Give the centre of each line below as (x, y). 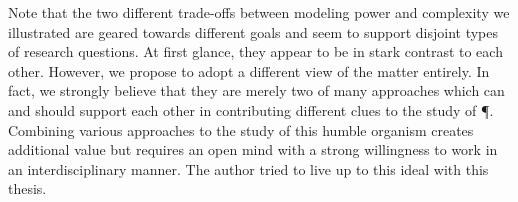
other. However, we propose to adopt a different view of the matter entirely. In (249, 70)
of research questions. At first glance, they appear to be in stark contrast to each (255, 51)
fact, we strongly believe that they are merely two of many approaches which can (256, 90)
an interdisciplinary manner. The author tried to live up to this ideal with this (248, 168)
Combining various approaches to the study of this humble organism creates (241, 129)
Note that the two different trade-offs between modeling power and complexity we (259, 12)
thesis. (27, 188)
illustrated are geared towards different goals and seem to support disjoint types (253, 31)
